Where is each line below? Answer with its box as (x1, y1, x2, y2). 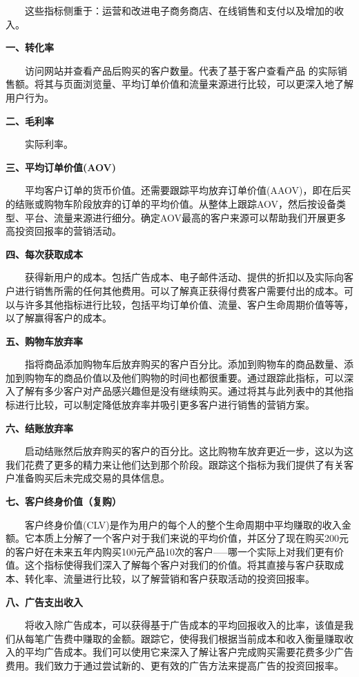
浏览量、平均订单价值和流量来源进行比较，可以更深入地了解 (82, 77, 353, 91)
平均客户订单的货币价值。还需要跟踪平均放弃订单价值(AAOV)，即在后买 (25, 183, 351, 197)
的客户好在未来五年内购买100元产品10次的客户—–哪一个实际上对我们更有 (6, 544, 334, 558)
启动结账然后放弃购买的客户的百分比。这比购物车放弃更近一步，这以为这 (25, 444, 353, 458)
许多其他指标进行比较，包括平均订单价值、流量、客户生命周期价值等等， (24, 297, 353, 311)
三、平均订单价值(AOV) (6, 159, 117, 174)
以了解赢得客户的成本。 (6, 311, 112, 325)
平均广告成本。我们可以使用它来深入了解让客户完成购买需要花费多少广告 (24, 645, 353, 659)
